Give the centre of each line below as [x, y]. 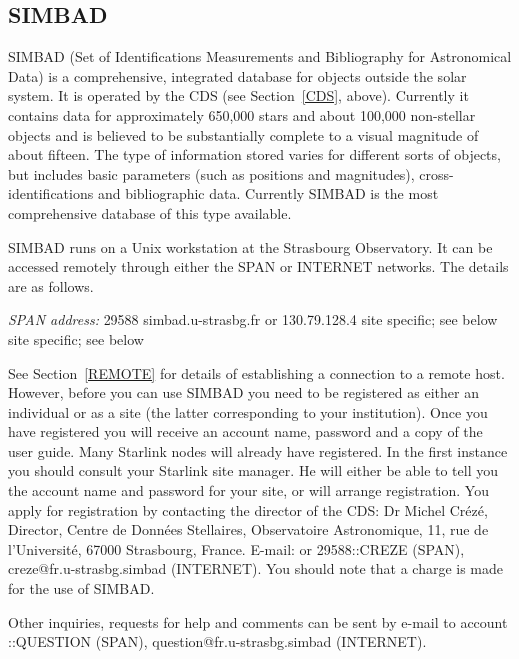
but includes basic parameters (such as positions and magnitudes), [211, 173]
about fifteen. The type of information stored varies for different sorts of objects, [254, 154]
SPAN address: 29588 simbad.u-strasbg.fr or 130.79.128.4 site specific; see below [253, 319]
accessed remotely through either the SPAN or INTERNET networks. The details [258, 266]
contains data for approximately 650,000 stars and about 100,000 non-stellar [242, 114]
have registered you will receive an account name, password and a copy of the [245, 431]
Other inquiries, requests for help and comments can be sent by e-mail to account [258, 621]
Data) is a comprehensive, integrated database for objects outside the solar [237, 75]
